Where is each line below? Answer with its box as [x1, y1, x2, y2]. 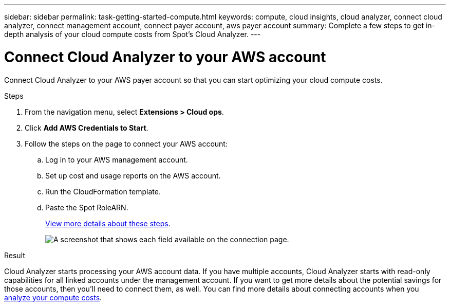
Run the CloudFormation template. [45, 187, 161, 196]
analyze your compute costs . [4, 293, 102, 302]
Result [4, 250, 25, 260]
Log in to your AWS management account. [45, 155, 188, 164]
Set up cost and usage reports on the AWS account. [45, 171, 221, 180]
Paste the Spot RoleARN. [45, 203, 128, 212]
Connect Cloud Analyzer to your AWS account [4, 48, 326, 66]
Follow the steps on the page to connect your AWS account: [25, 139, 228, 148]
